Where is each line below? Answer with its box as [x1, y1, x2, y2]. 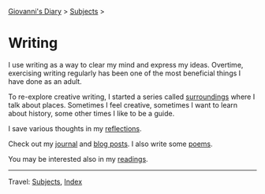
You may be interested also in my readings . [8, 154, 148, 163]
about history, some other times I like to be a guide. [8, 108, 175, 118]
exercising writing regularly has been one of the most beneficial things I [8, 68, 241, 78]
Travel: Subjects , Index [8, 177, 83, 186]
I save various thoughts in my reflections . [8, 123, 142, 133]
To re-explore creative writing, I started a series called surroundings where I [8, 92, 256, 101]
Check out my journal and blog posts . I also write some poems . [8, 139, 213, 148]
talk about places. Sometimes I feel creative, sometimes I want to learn [8, 100, 238, 109]
